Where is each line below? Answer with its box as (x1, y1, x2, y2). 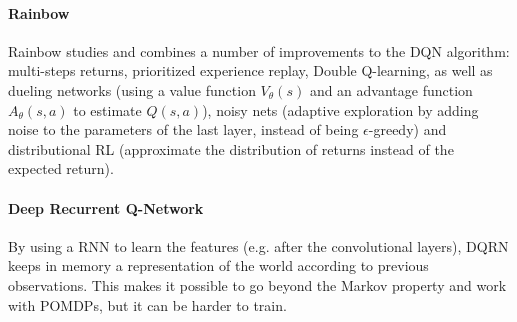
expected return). (8, 158, 114, 179)
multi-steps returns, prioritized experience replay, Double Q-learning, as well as (8, 60, 493, 81)
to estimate (73, 99, 142, 120)
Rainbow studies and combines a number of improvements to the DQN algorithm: (8, 40, 510, 61)
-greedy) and (368, 119, 447, 140)
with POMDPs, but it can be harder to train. (8, 294, 287, 315)
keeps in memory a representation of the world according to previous (8, 255, 429, 276)
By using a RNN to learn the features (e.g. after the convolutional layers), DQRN (8, 235, 509, 256)
